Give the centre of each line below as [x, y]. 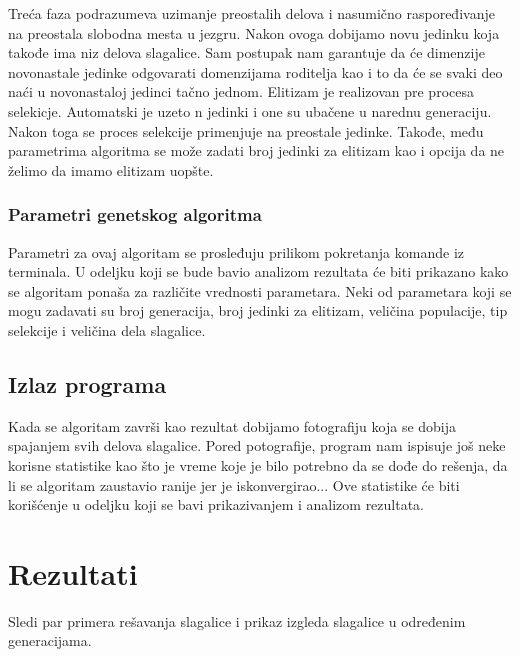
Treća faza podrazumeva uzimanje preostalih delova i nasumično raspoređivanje [251, 13]
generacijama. [50, 640]
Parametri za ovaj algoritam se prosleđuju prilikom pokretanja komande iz [236, 251]
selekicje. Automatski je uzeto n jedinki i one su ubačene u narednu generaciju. [250, 110]
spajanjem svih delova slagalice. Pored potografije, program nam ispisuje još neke [257, 445]
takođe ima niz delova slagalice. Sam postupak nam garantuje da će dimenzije [246, 52]
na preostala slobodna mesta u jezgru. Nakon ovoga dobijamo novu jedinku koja [254, 32]
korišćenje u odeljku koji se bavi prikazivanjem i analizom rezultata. [216, 504]
